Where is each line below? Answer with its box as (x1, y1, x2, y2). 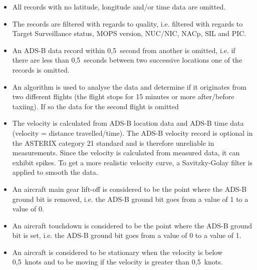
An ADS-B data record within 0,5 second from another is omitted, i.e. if (12, 45, 235, 55)
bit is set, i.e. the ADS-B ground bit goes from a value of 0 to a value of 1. (12, 230, 241, 240)
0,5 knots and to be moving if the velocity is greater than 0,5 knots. (12, 256, 223, 267)
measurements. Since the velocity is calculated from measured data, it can (12, 147, 240, 158)
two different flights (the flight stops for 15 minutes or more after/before (12, 91, 234, 102)
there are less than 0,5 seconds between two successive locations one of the (12, 55, 242, 65)
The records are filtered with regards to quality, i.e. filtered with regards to (12, 18, 243, 29)
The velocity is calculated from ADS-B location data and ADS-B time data (12, 118, 244, 128)
